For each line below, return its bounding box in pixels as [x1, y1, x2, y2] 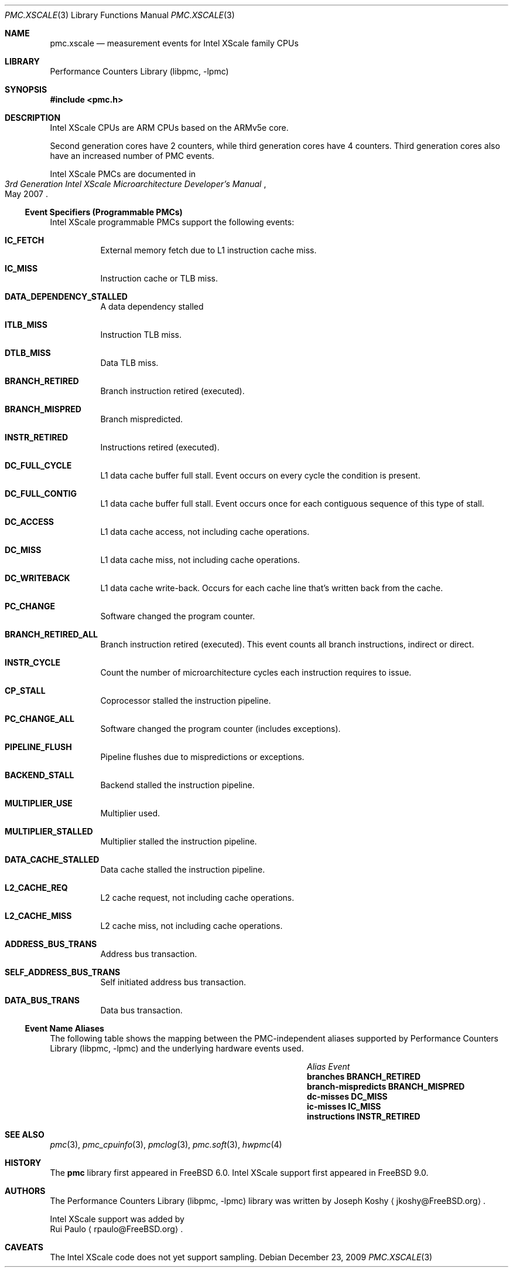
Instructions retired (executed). [100, 442, 220, 452]
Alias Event [307, 1061, 350, 1071]
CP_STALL [5, 686, 46, 696]
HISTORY [5, 1158, 42, 1168]
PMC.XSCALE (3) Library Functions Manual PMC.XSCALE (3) [5, 10, 235, 20]
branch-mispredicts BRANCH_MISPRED [307, 1081, 465, 1091]
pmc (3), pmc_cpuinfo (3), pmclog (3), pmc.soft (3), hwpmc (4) [50, 1139, 282, 1149]
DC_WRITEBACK [5, 573, 70, 583]
